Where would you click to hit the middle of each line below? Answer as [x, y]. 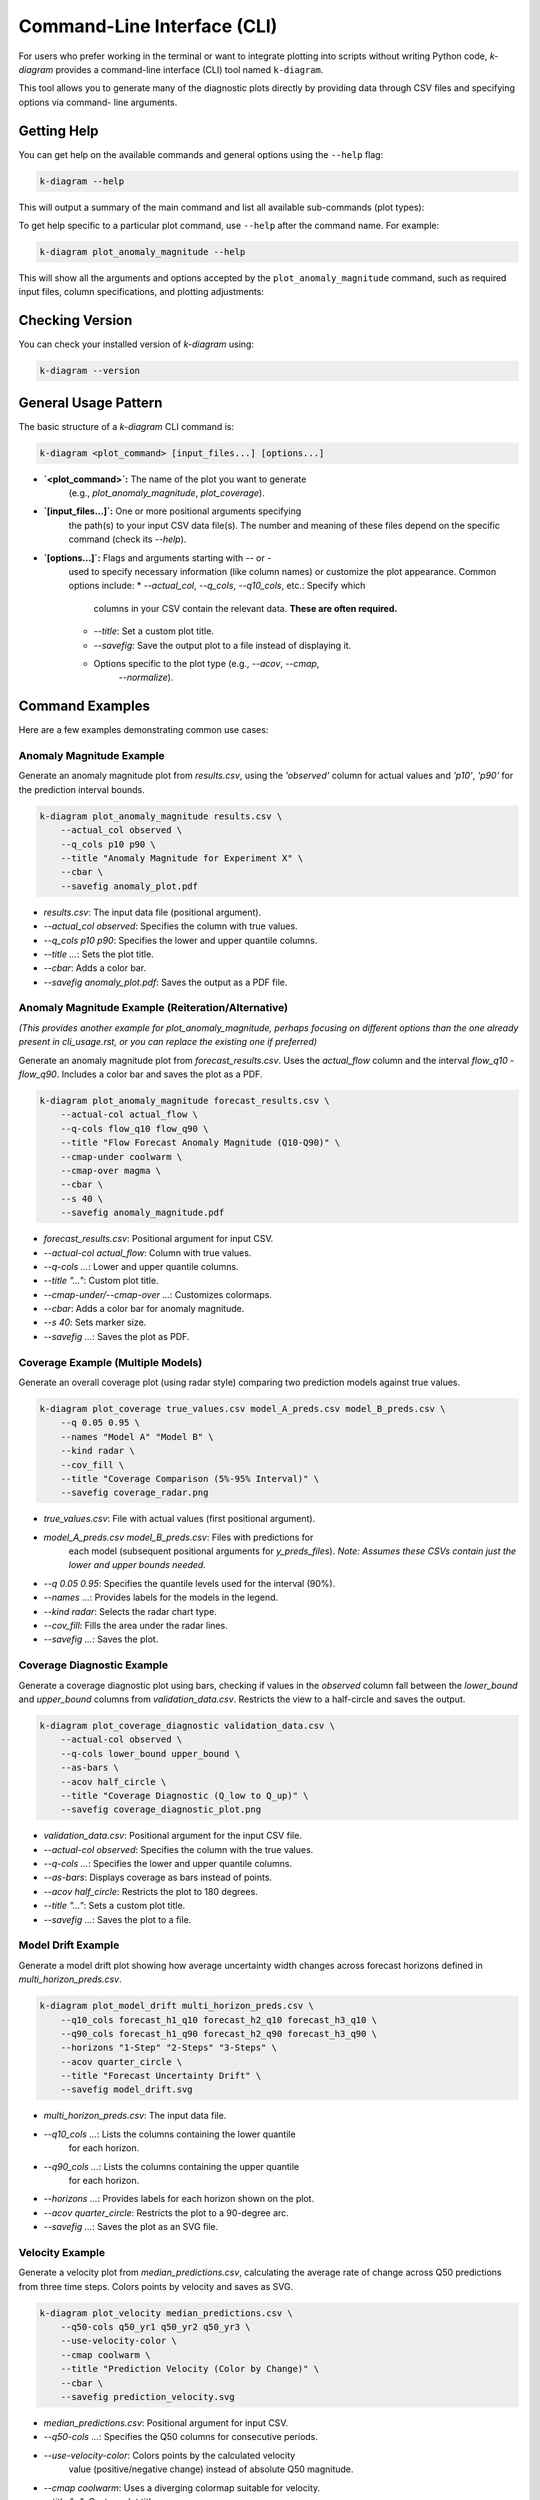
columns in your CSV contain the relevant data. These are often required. [245, 608]
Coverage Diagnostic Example [93, 1665]
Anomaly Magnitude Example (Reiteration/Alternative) [153, 1008]
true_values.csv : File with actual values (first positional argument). [179, 1519]
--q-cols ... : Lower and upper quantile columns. [141, 1266]
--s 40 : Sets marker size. [95, 1322]
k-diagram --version [89, 371]
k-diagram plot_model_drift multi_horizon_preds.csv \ [176, 2006]
